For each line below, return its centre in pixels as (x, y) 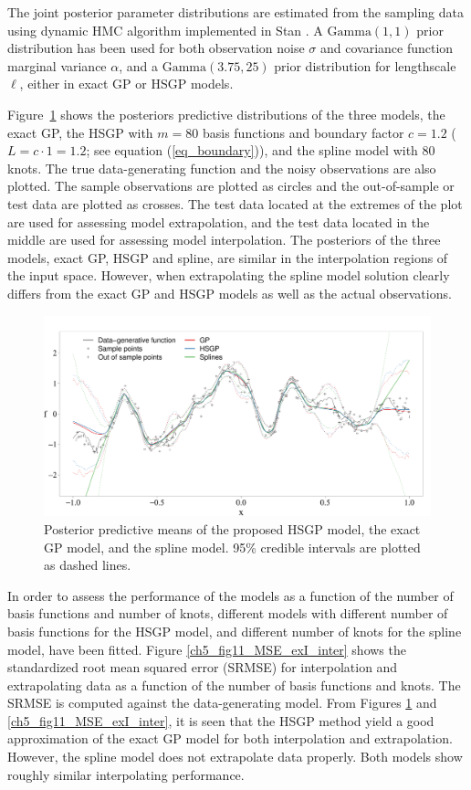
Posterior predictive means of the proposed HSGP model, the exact (232, 528)
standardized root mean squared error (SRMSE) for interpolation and (203, 667)
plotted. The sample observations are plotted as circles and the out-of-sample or (231, 186)
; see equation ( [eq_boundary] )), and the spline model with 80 (261, 150)
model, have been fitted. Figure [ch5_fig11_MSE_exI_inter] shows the (207, 649)
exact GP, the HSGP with (80, 132)
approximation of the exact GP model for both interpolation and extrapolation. (230, 738)
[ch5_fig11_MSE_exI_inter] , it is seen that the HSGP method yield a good (221, 720)
